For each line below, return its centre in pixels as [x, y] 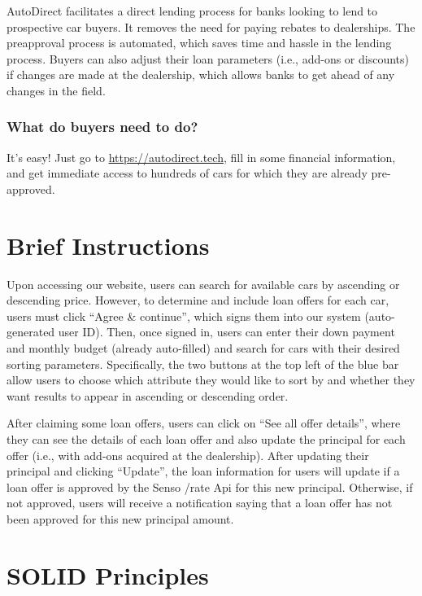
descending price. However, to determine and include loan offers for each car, [198, 300]
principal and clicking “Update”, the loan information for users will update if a [203, 471]
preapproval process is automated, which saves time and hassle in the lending [199, 43]
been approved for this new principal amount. [120, 519]
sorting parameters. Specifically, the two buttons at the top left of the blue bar [203, 364]
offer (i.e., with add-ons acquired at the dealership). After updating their [188, 455]
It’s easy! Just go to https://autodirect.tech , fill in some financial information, [201, 157]
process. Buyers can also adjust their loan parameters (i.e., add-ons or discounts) [208, 58]
